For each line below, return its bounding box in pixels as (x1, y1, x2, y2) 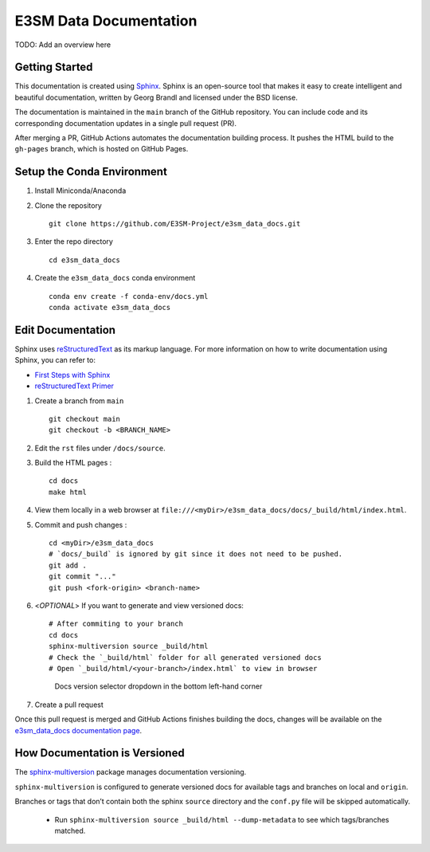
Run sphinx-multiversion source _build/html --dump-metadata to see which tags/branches (54, 815, 389, 824)
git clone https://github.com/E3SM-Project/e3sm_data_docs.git (49, 219, 301, 229)
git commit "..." (49, 572, 116, 581)
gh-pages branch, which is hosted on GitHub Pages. (14, 144, 189, 154)
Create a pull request (34, 700, 104, 709)
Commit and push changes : (34, 520, 127, 529)
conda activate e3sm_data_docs (49, 303, 171, 312)
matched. (54, 826, 86, 835)
